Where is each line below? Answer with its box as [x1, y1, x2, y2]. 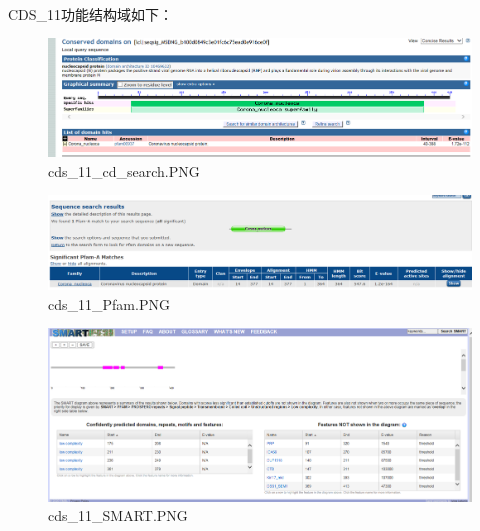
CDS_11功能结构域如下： [8, 3, 174, 24]
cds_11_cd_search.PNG [48, 160, 200, 181]
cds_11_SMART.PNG [48, 505, 188, 526]
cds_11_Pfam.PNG [48, 293, 170, 314]
